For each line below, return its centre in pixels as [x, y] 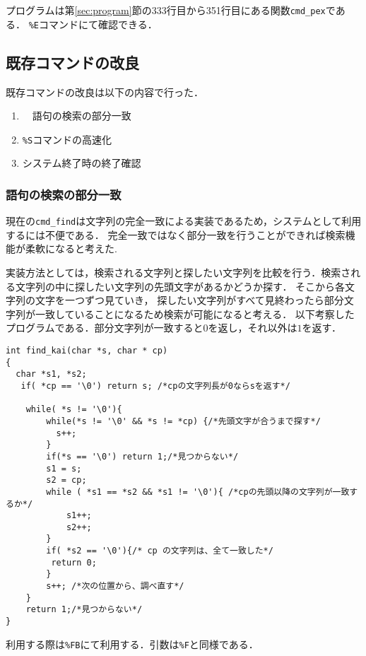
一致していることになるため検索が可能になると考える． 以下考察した [195, 314]
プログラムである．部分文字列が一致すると [105, 328]
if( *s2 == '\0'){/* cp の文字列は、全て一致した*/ [160, 551]
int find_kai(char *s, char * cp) [87, 350]
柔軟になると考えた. [71, 248]
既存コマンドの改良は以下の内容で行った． [105, 92]
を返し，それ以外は [253, 328]
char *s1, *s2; [51, 374]
